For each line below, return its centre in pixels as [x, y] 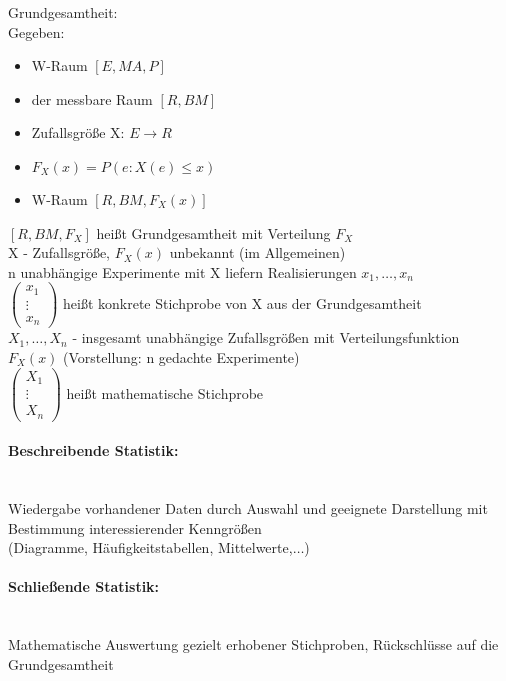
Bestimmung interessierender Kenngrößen [135, 527]
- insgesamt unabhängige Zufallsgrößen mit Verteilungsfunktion [266, 337]
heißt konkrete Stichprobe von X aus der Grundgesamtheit [242, 302]
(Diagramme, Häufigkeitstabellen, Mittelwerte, [150, 547]
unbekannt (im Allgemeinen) [257, 252]
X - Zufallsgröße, [59, 252]
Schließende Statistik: [84, 586]
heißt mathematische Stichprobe [165, 392]
